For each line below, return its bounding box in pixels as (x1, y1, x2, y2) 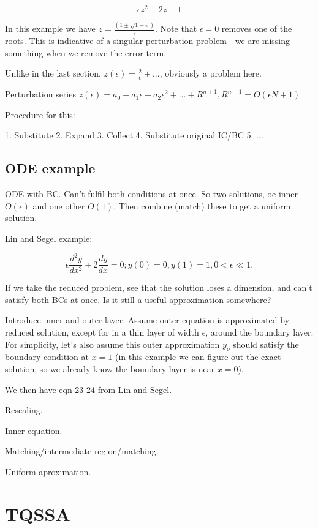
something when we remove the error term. (5, 46, 167, 59)
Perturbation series (5, 88, 76, 100)
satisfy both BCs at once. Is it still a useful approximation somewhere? (5, 293, 271, 306)
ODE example (5, 159, 96, 178)
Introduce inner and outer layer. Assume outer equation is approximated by (5, 313, 290, 326)
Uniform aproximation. (5, 465, 91, 478)
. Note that (155, 22, 197, 35)
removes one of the (221, 22, 292, 35)
